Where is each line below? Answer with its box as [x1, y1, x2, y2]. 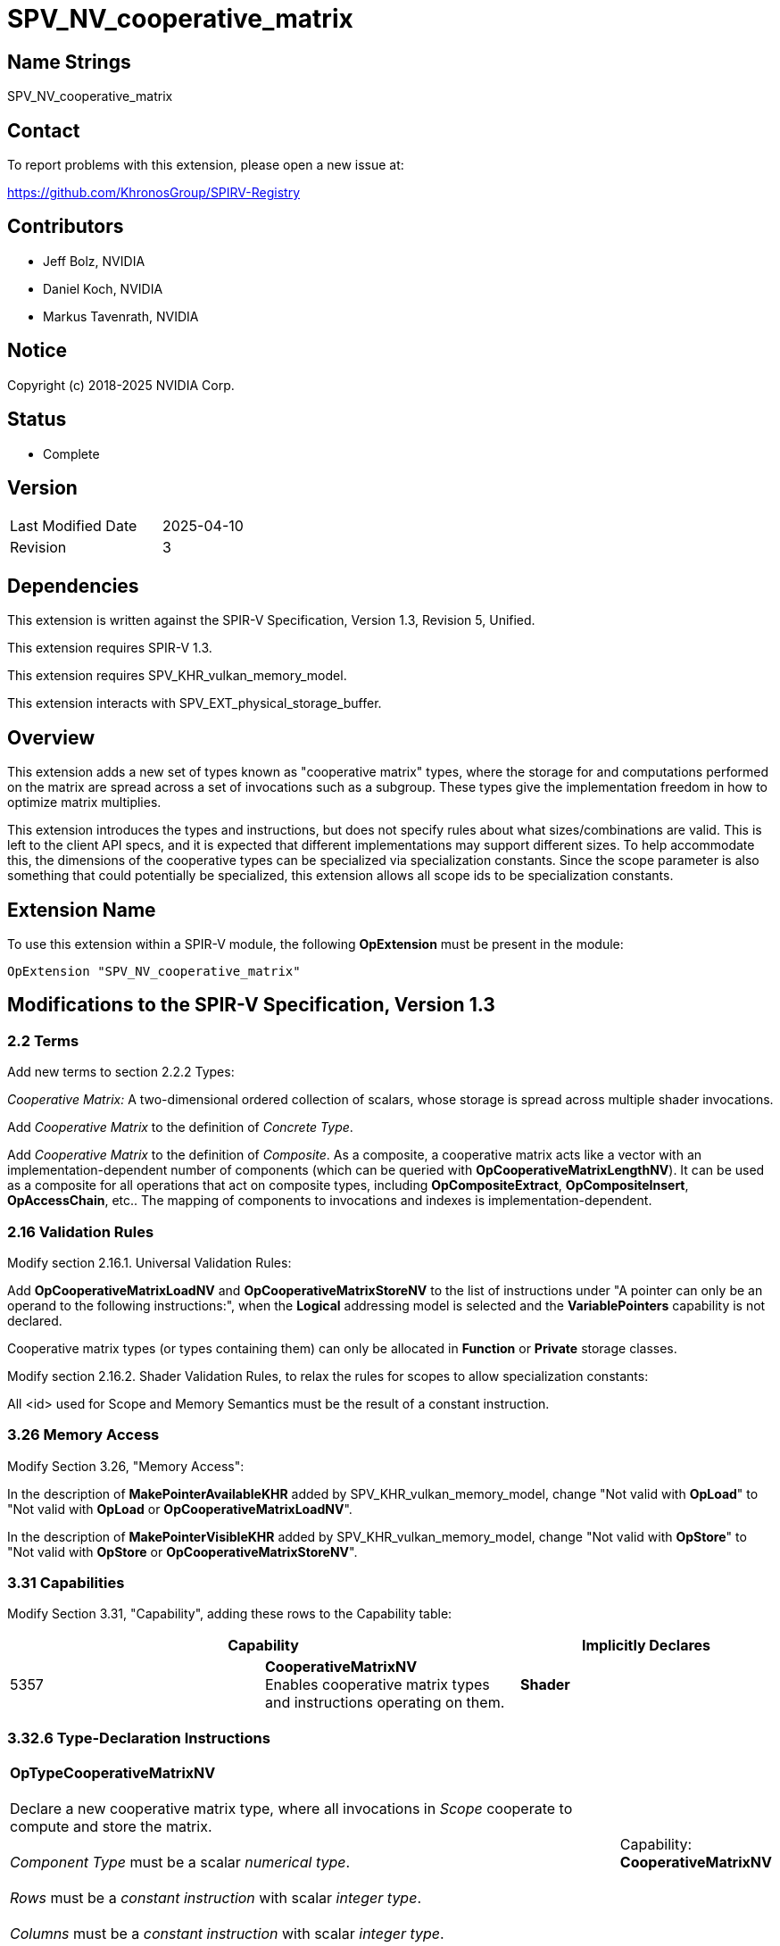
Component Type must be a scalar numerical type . [10, 1853, 351, 1872]
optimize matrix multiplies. [7, 794, 162, 811]
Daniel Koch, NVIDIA [43, 280, 163, 296]
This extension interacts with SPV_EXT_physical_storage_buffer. [7, 695, 382, 711]
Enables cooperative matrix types [264, 1676, 490, 1694]
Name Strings [7, 50, 131, 73]
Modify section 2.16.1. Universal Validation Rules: [7, 1254, 292, 1270]
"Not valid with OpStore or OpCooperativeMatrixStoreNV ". [7, 1543, 358, 1559]
